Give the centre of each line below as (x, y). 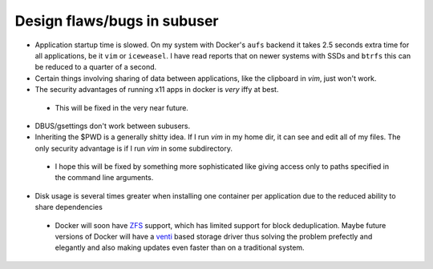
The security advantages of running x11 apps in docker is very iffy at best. (157, 90)
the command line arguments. (104, 178)
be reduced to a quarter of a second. (96, 67)
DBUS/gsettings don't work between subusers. (113, 126)
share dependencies (69, 207)
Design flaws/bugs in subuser (117, 21)
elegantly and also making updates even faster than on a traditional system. (180, 247)
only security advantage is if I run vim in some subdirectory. (134, 148)
